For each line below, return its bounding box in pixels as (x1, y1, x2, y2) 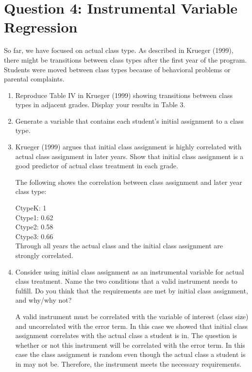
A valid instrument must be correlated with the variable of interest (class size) (15, 311, 249, 321)
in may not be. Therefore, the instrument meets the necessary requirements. (15, 358, 242, 369)
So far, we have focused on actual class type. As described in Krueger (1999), (4, 45, 234, 55)
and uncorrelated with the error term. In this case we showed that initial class (15, 321, 248, 331)
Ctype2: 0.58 (15, 222, 53, 232)
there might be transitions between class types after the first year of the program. (4, 54, 247, 65)
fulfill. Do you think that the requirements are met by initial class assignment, (15, 285, 248, 295)
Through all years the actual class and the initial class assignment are (15, 241, 223, 251)
